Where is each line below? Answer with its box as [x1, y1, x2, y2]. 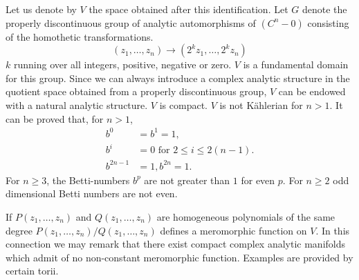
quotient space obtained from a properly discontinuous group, [6, 84, 267, 99]
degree [6, 223, 33, 237]
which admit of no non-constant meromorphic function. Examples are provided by [6, 250, 353, 264]
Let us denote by [6, 2, 77, 16]
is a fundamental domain [243, 57, 349, 72]
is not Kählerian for [219, 97, 303, 112]
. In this [315, 223, 350, 237]
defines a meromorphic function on [160, 223, 307, 237]
